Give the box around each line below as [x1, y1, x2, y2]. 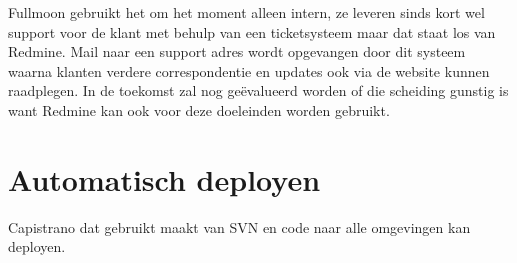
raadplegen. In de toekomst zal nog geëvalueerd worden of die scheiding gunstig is [8, 80, 509, 101]
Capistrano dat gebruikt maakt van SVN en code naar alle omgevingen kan [8, 216, 471, 237]
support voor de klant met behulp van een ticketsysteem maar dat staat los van [8, 21, 496, 42]
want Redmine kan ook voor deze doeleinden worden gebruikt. [8, 99, 390, 120]
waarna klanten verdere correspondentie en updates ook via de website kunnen [8, 60, 490, 81]
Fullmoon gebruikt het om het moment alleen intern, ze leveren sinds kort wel [8, 2, 485, 22]
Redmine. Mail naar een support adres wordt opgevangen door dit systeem [8, 41, 466, 62]
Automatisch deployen [8, 158, 321, 199]
